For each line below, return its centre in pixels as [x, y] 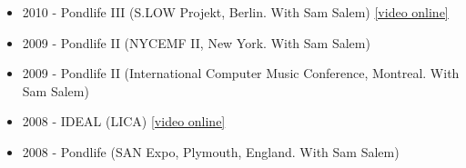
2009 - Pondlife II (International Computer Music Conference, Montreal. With [241, 73]
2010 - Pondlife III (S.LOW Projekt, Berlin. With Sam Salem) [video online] [235, 12]
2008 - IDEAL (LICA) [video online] [124, 121]
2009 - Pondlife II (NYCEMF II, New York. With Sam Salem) [196, 42]
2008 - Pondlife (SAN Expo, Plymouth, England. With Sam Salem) [211, 151]
